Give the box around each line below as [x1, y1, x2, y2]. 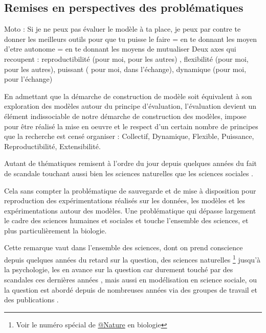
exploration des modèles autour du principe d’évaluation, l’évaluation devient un [4, 101, 257, 111]
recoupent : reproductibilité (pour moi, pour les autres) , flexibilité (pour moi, [4, 53, 249, 64]
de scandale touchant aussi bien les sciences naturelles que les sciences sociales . [4, 168, 253, 178]
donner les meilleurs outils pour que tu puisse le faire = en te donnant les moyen [4, 33, 257, 44]
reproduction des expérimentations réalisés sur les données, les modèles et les [4, 195, 246, 206]
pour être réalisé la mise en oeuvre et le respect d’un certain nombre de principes [4, 121, 258, 131]
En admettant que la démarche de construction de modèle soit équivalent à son [4, 90, 252, 101]
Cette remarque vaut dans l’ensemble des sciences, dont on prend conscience [4, 242, 243, 253]
